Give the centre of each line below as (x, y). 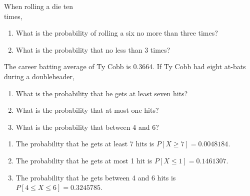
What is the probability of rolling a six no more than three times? (117, 33)
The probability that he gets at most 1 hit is (84, 160)
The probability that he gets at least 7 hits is (85, 144)
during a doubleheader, (39, 76)
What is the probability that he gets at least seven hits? (102, 93)
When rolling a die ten (39, 6)
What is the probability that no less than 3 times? (93, 49)
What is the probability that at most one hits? (87, 110)
